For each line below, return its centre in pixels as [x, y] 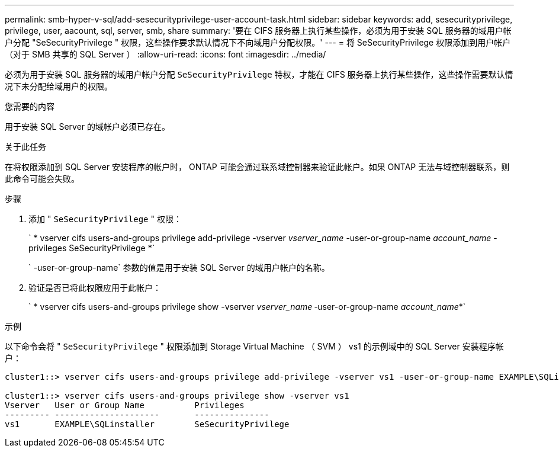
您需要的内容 [30, 106]
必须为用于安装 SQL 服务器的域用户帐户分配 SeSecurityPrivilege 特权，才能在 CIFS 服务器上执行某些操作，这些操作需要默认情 [259, 74]
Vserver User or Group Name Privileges [125, 405]
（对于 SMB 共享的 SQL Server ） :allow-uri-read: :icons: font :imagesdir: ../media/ [166, 54]
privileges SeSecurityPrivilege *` [92, 248]
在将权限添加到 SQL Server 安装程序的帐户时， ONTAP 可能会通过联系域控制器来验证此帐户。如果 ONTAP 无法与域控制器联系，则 [257, 167]
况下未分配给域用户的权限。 [59, 86]
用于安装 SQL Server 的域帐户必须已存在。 [88, 126]
